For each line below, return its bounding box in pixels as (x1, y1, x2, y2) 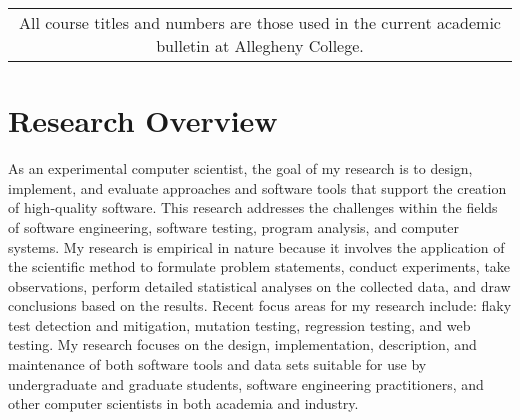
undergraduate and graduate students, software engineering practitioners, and (8, 373, 484, 394)
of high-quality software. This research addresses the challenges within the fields (8, 197, 498, 218)
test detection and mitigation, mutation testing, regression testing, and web (8, 314, 471, 335)
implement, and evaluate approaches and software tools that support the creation (8, 177, 507, 198)
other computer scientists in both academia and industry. (8, 393, 359, 414)
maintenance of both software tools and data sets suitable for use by (8, 354, 427, 375)
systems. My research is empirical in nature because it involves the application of (8, 236, 505, 257)
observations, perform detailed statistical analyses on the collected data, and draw (8, 275, 511, 296)
